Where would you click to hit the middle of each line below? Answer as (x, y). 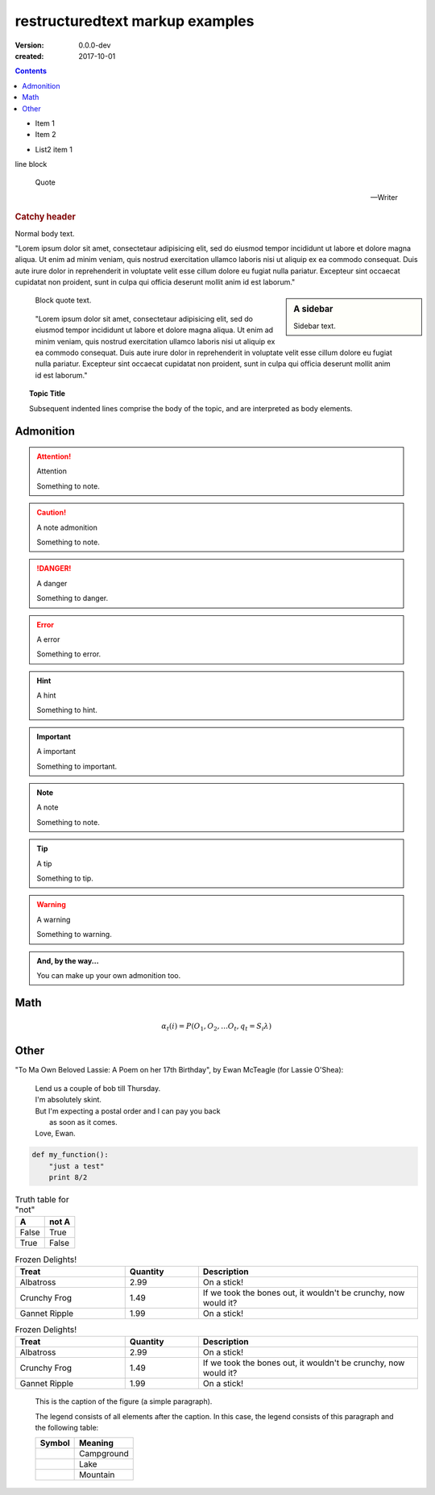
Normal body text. (45, 233)
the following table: (67, 1428)
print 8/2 (68, 1178)
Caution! (52, 513)
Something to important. (77, 766)
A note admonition (67, 527)
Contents (31, 71)
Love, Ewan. (55, 1134)
